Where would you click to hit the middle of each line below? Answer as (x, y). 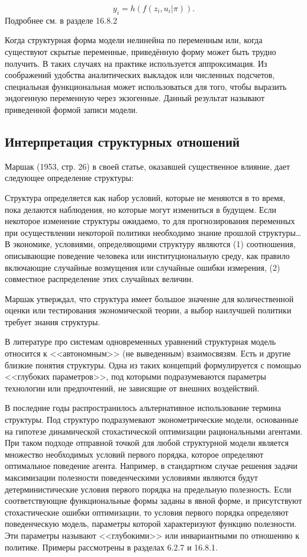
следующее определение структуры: (69, 178)
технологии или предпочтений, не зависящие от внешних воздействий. (132, 388)
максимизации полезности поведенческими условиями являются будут (131, 477)
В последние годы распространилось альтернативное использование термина (143, 408)
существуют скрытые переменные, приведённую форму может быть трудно (140, 51)
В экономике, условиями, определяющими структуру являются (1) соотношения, (150, 244)
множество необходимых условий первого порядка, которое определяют (134, 454)
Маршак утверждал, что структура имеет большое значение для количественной (149, 298)
